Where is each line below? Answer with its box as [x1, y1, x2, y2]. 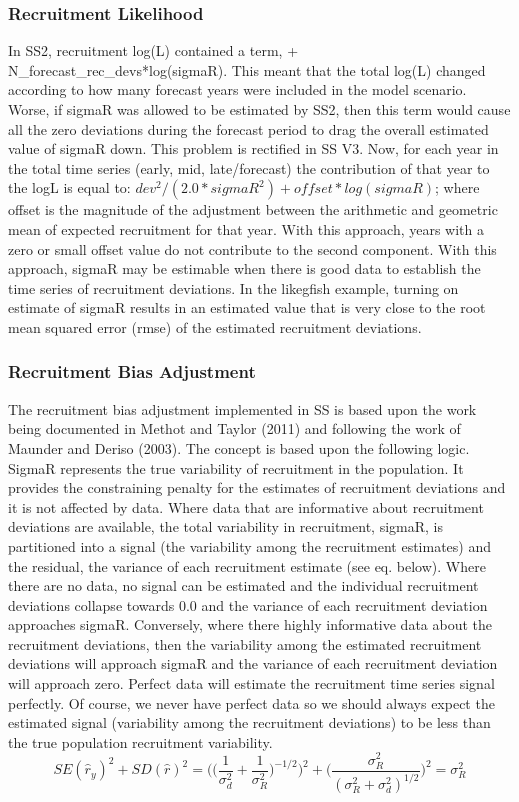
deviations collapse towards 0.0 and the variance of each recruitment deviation [8, 594, 488, 615]
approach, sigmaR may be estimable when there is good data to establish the [8, 258, 481, 279]
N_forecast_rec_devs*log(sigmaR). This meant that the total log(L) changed [8, 59, 486, 80]
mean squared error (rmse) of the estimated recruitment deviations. [8, 316, 422, 337]
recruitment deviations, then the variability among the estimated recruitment [8, 633, 482, 654]
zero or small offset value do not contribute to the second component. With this [8, 238, 497, 259]
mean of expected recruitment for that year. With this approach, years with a [8, 218, 484, 239]
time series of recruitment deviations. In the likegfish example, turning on [8, 277, 459, 298]
